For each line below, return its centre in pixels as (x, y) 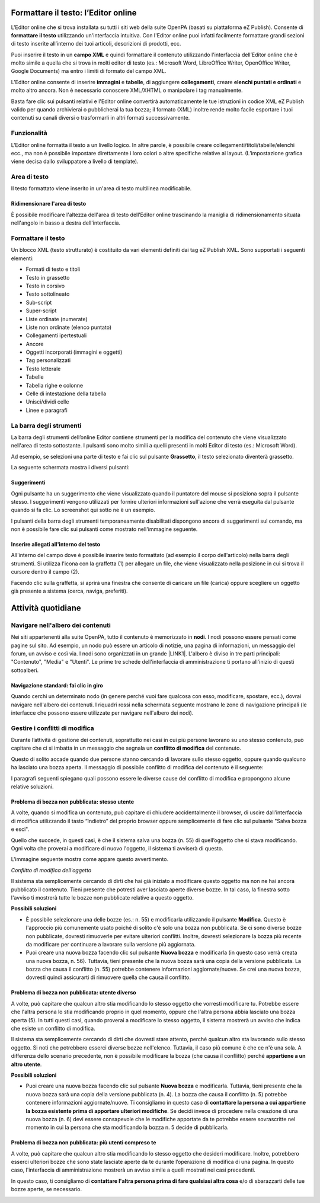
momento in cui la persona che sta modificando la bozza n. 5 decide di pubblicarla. (127, 1127)
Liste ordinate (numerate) (57, 319)
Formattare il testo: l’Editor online (74, 13)
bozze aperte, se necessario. (47, 1189)
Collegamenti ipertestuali (56, 335)
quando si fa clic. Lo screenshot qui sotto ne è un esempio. (83, 510)
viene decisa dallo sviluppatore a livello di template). (75, 161)
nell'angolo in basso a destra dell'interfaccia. (66, 223)
